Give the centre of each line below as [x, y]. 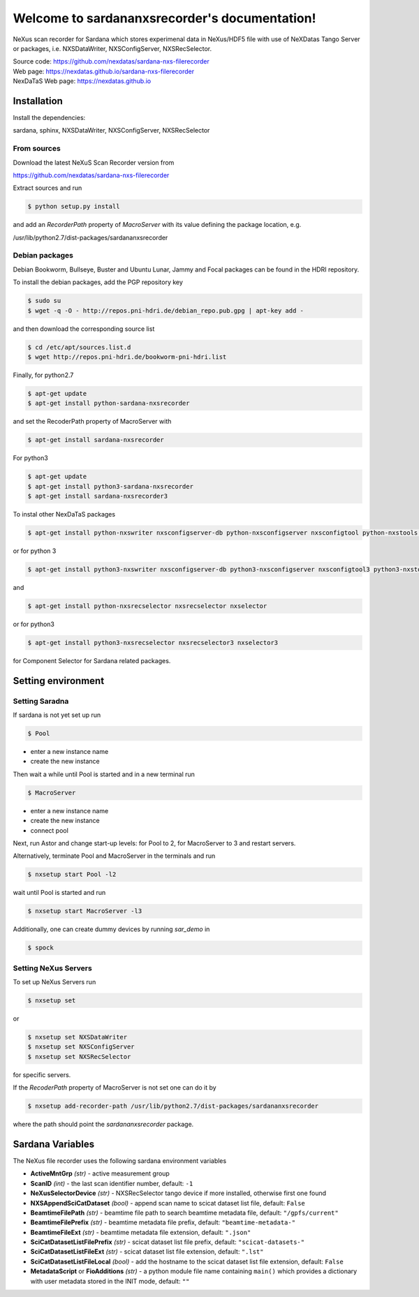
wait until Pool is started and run [59, 893]
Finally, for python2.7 [43, 375]
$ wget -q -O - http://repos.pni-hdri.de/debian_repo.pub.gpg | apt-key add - [166, 310]
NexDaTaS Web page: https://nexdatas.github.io [82, 81]
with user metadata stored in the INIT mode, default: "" [110, 1281]
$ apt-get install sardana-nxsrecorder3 [97, 496]
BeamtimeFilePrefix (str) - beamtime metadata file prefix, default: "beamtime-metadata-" [163, 1222]
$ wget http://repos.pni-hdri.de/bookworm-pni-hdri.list [127, 357]
